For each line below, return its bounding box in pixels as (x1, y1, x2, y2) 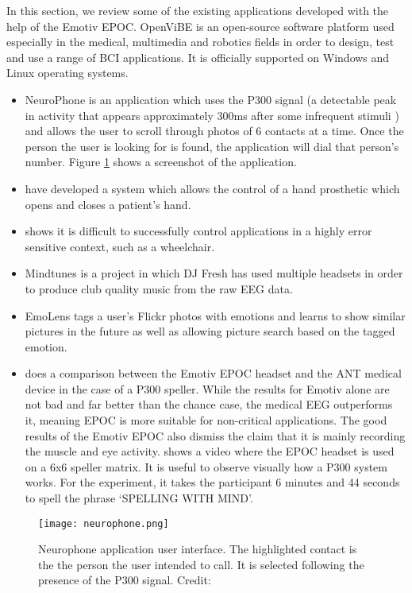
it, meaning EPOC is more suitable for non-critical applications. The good (25, 412, 387, 428)
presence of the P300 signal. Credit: (38, 572, 211, 588)
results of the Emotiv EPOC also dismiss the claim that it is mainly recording (25, 427, 406, 444)
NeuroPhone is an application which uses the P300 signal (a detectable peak (25, 91, 397, 107)
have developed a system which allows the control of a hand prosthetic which (25, 180, 400, 196)
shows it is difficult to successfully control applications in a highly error (25, 223, 372, 239)
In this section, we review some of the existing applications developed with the (6, 2, 389, 18)
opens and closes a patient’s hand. (25, 196, 191, 212)
